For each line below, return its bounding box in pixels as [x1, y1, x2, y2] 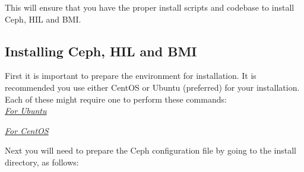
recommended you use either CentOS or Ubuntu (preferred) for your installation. [5, 81, 300, 93]
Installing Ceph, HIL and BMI [5, 42, 197, 60]
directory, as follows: [5, 155, 79, 168]
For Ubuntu [5, 104, 47, 117]
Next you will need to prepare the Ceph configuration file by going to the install [5, 144, 296, 157]
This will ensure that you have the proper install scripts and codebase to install [5, 1, 294, 13]
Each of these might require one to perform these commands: [5, 93, 227, 105]
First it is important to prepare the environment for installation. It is [5, 69, 256, 82]
